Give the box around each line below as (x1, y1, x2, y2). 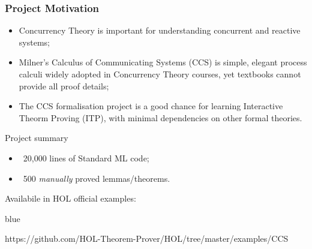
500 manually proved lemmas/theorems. (23, 172, 170, 184)
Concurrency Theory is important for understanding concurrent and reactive (19, 24, 301, 37)
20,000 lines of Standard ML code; (23, 151, 149, 164)
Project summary (5, 131, 68, 144)
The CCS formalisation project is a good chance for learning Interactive (19, 100, 283, 112)
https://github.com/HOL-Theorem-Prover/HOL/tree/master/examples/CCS (5, 232, 289, 245)
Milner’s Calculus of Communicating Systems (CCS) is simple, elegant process (19, 56, 307, 68)
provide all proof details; (19, 79, 109, 92)
